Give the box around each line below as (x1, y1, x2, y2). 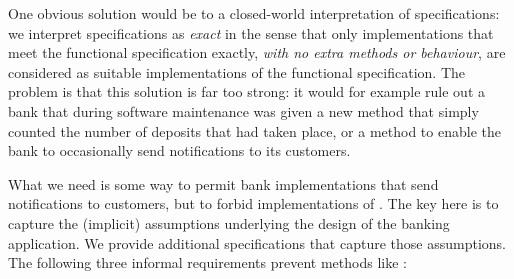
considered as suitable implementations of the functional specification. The (8, 61, 465, 82)
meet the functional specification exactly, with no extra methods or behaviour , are (8, 42, 506, 63)
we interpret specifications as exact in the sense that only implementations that (8, 22, 494, 43)
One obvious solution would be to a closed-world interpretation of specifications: (8, 3, 500, 23)
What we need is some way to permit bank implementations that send (8, 173, 439, 194)
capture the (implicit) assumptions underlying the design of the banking (8, 212, 450, 233)
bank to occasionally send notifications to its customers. (8, 140, 351, 161)
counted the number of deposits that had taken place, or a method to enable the (8, 120, 501, 141)
